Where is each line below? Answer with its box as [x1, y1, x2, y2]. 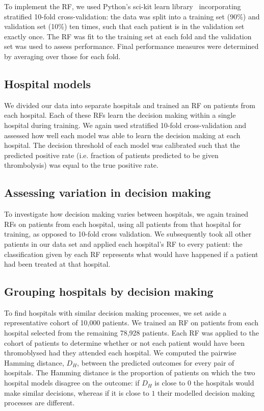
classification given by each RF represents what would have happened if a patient [4, 248, 258, 259]
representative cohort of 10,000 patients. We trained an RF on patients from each [4, 317, 258, 328]
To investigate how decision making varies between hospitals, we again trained [4, 209, 249, 219]
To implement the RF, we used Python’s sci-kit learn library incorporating [4, 1, 241, 11]
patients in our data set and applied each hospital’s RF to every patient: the [4, 238, 243, 249]
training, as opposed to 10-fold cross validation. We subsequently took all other [4, 228, 252, 239]
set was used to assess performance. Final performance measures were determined [4, 41, 259, 52]
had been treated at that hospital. [4, 259, 111, 269]
